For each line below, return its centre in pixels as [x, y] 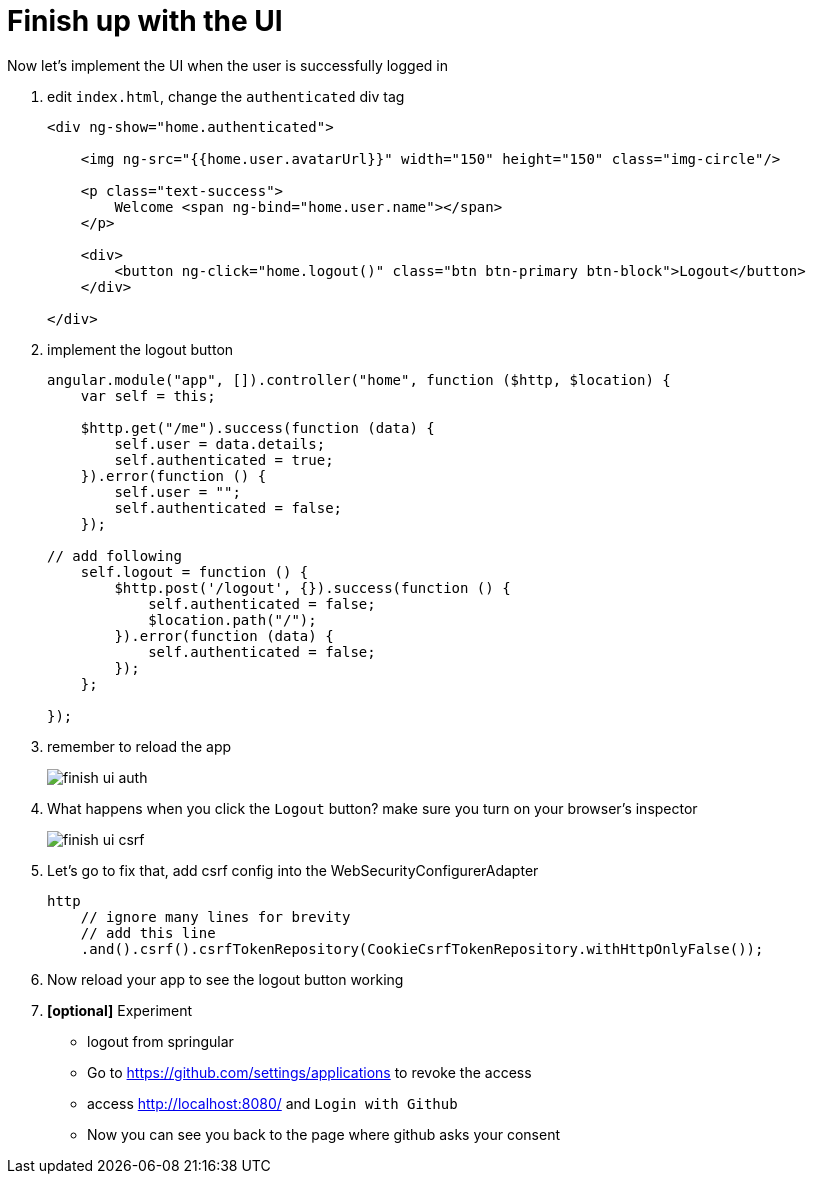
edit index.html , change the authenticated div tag [226, 96]
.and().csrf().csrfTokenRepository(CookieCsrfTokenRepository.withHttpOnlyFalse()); [422, 948]
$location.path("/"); [232, 619]
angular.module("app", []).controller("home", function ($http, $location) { [359, 379]
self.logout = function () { [194, 571]
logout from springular [160, 1041]
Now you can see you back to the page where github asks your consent [323, 1134]
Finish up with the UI [145, 21]
